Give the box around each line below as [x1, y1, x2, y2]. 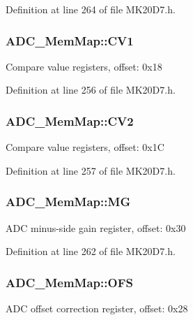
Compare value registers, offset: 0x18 [6, 59, 162, 73]
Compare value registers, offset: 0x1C [6, 140, 164, 154]
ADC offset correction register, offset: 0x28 [6, 301, 188, 316]
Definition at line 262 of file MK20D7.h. [6, 244, 176, 259]
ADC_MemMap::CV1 [6, 31, 134, 49]
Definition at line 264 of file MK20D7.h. [6, 2, 176, 16]
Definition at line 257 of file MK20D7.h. [6, 163, 176, 177]
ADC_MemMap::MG [6, 193, 131, 210]
